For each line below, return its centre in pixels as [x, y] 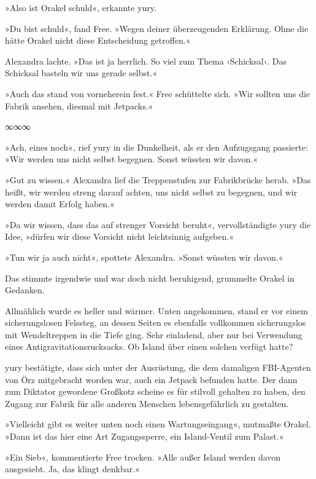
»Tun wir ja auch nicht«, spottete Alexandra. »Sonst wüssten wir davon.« [144, 257]
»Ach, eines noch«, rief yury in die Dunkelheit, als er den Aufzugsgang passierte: [156, 147]
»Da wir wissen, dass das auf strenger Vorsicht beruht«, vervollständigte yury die [158, 224]
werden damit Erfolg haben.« [60, 204]
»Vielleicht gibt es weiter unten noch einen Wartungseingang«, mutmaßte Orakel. [158, 424]
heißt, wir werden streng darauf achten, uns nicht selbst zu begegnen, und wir [151, 192]
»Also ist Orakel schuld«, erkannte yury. [81, 7]
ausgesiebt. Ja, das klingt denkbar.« [72, 469]
